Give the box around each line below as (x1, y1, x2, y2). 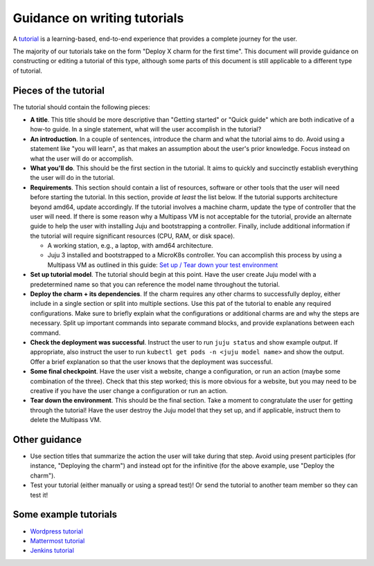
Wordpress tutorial (30, 527, 83, 536)
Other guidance (12, 433, 82, 446)
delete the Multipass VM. (30, 416, 102, 424)
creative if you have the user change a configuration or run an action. (30, 386, 228, 394)
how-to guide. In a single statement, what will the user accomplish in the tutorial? (30, 125, 262, 134)
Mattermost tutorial (30, 536, 85, 545)
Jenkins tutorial (30, 547, 74, 555)
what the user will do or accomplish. (30, 154, 134, 163)
